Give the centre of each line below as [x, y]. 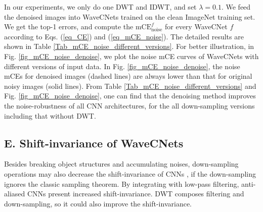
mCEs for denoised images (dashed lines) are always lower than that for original [128, 76]
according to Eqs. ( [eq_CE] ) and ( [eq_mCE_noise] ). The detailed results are [124, 36]
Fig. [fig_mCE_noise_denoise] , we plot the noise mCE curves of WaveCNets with [131, 56]
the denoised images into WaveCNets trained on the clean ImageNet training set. [130, 16]
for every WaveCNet [196, 26]
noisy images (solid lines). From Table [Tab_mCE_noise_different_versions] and [130, 86]
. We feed [236, 7]
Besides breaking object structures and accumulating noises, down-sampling [121, 164]
